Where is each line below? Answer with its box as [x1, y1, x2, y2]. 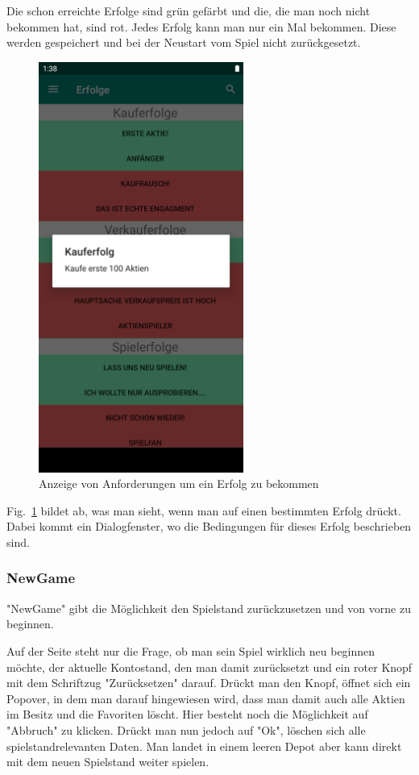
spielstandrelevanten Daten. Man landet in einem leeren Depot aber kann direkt [6, 737, 402, 754]
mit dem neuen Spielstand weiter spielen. [6, 753, 209, 770]
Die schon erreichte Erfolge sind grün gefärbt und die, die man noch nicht [6, 2, 371, 19]
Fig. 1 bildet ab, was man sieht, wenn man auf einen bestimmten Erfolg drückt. [6, 502, 401, 519]
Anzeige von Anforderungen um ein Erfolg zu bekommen [39, 475, 319, 492]
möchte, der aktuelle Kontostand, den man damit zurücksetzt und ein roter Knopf [6, 658, 413, 675]
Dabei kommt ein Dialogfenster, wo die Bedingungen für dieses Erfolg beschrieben [6, 518, 412, 535]
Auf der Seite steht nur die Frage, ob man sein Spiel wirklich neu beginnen [6, 642, 375, 659]
